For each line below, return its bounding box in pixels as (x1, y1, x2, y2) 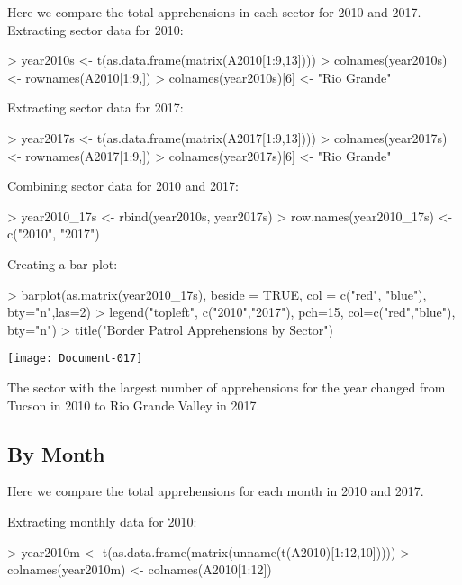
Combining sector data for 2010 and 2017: (7, 176, 239, 195)
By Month (7, 439, 105, 467)
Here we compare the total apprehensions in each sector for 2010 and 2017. (7, 3, 421, 21)
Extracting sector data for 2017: (7, 98, 184, 117)
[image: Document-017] (7, 352, 143, 365)
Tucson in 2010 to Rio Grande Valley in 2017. (7, 395, 260, 414)
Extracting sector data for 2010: (7, 20, 184, 39)
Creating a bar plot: (7, 254, 118, 273)
